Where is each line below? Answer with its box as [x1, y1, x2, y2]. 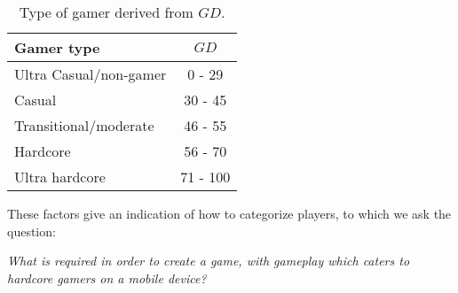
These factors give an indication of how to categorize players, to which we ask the [7, 204, 452, 222]
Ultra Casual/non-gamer [14, 64, 167, 84]
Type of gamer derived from [19, 2, 193, 22]
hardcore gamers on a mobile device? [7, 268, 207, 287]
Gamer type [14, 37, 100, 58]
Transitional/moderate [14, 115, 154, 135]
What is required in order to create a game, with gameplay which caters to [7, 251, 410, 270]
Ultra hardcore [14, 166, 106, 187]
